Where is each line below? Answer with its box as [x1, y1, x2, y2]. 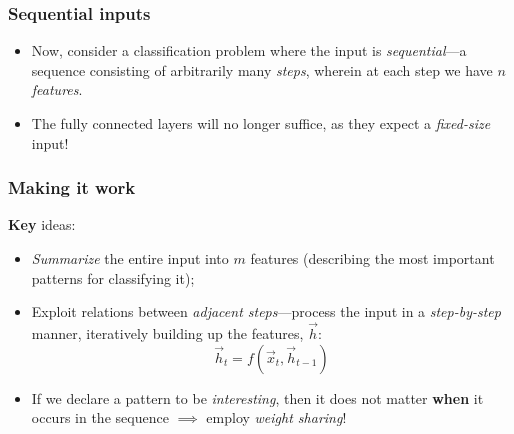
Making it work [8, 175, 136, 200]
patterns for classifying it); [31, 267, 195, 288]
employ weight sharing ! [206, 407, 347, 428]
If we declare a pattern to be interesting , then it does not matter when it [31, 387, 484, 408]
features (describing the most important [250, 248, 495, 268]
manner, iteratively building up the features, [31, 323, 304, 343]
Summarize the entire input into [31, 248, 229, 268]
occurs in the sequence [31, 407, 169, 428]
